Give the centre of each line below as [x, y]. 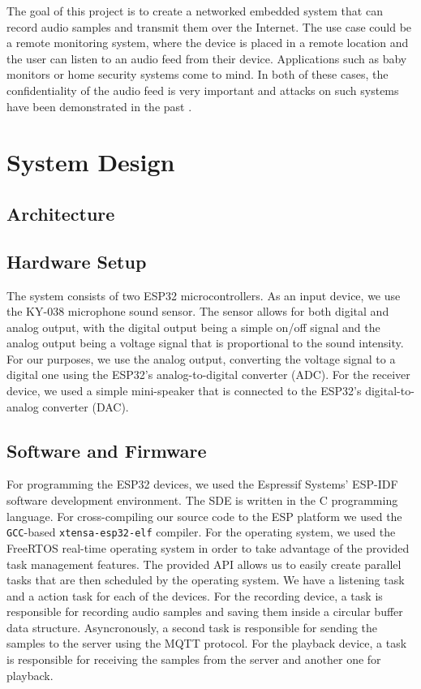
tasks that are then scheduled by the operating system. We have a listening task [206, 580]
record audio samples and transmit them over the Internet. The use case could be [209, 26]
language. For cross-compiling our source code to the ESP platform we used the [204, 516]
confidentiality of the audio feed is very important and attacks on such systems [203, 90]
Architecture [61, 213]
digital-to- [390, 391]
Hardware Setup [77, 261]
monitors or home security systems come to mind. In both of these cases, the [198, 74]
